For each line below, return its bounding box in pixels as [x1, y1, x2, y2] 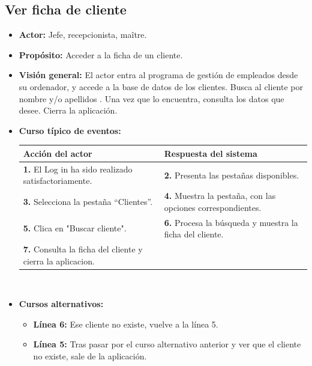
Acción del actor [23, 147, 92, 159]
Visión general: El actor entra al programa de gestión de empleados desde [19, 69, 298, 81]
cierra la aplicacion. [23, 254, 95, 267]
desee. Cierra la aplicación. [19, 104, 118, 117]
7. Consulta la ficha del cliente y [23, 243, 143, 255]
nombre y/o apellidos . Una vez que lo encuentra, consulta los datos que [19, 92, 284, 105]
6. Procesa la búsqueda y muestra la [164, 216, 298, 228]
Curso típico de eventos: [19, 124, 121, 136]
